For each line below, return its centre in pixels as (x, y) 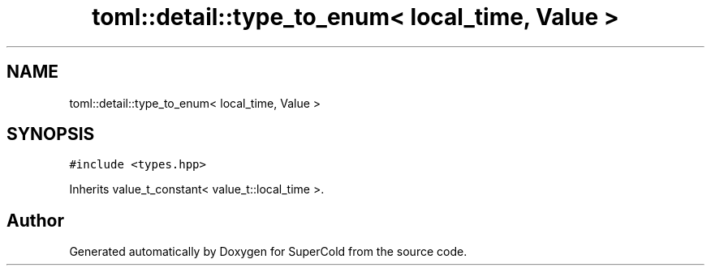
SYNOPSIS (51, 134)
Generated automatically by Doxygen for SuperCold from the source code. (268, 252)
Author (35, 220)
